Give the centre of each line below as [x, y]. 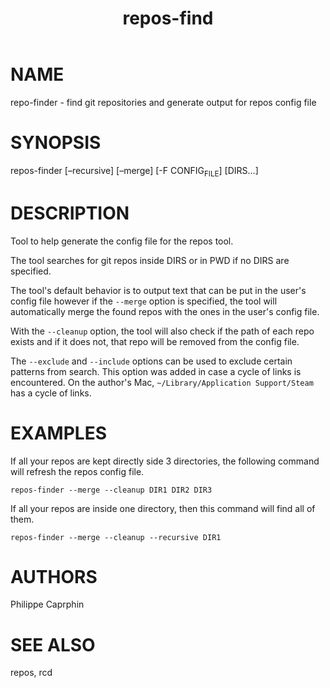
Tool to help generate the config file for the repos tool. [122, 241]
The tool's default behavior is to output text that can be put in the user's [158, 290]
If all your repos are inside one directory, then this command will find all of [163, 508]
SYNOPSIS [56, 143]
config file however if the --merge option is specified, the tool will [144, 301]
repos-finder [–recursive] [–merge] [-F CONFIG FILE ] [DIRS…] [134, 171]
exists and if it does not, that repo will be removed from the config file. [155, 341]
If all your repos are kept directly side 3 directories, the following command [165, 461]
